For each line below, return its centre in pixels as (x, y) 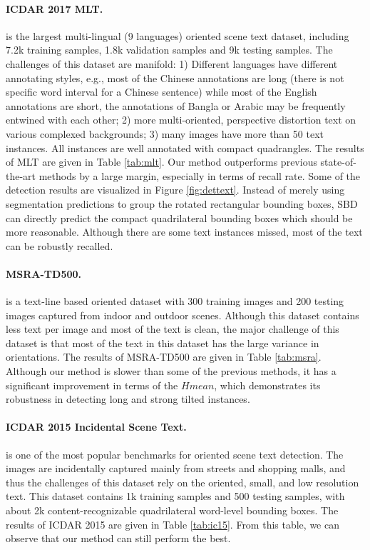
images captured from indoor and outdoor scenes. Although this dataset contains (183, 315)
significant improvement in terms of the (92, 385)
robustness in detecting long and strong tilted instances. (128, 399)
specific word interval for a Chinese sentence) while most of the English (161, 92)
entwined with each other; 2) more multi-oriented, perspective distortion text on (181, 120)
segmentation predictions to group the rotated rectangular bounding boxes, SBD (182, 203)
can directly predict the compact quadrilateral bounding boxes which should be (179, 217)
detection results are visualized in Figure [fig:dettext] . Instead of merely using (175, 190)
